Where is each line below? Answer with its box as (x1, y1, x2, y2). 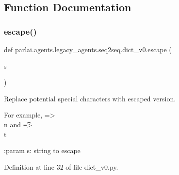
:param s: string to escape (4, 145, 81, 156)
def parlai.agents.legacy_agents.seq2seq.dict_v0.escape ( (4, 44, 172, 54)
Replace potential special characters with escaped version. (4, 93, 176, 103)
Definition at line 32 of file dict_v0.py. (4, 161, 118, 172)
